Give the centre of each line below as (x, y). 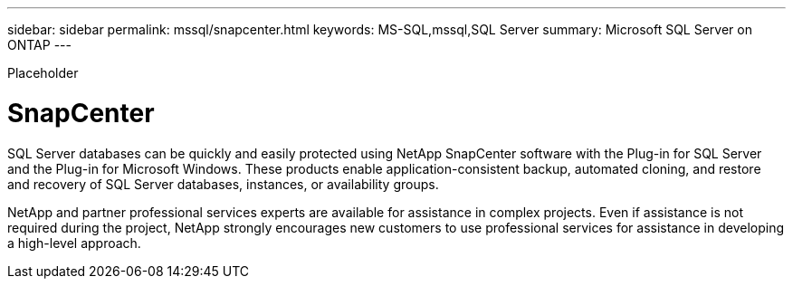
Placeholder (43, 73)
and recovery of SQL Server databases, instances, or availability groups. (223, 184)
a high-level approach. (74, 243)
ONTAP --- (39, 45)
